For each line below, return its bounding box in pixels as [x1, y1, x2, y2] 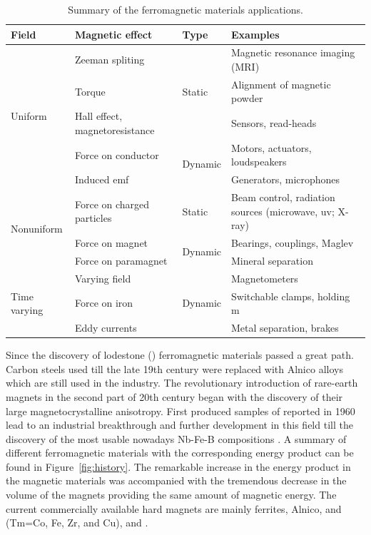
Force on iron [74, 295, 133, 310]
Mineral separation [231, 253, 313, 267]
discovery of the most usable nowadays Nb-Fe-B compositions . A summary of [6, 431, 347, 446]
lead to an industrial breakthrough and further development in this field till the [6, 417, 353, 432]
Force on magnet [74, 235, 148, 250]
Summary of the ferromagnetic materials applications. [68, 2, 303, 16]
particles [74, 210, 112, 225]
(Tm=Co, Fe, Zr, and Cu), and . [6, 515, 148, 530]
